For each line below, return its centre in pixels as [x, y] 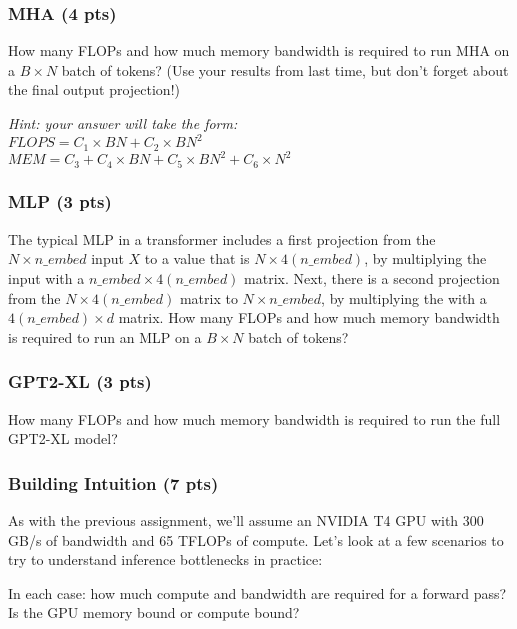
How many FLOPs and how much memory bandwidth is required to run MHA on [259, 50]
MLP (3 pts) [60, 201]
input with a [46, 277]
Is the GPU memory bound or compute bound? [154, 612]
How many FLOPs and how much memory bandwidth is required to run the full [254, 418]
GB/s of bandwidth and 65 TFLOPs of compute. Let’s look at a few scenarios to [256, 539]
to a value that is [197, 258]
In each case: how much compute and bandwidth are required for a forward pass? [257, 592]
